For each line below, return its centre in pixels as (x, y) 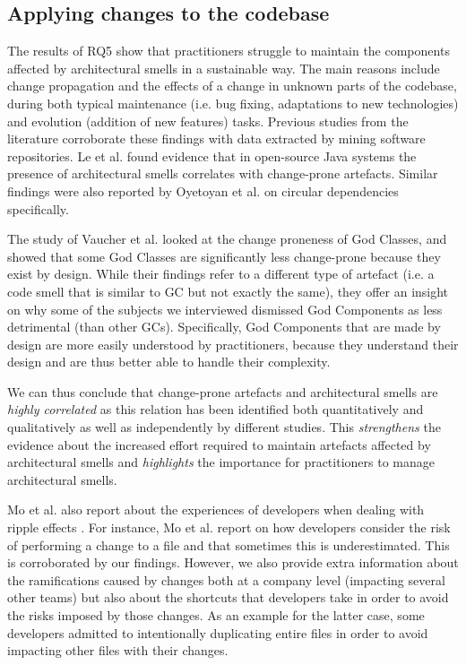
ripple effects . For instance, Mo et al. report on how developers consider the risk (229, 527)
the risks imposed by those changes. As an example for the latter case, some (216, 615)
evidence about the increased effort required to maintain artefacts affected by (219, 444)
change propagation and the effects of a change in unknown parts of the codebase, (232, 86)
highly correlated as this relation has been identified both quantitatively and (216, 409)
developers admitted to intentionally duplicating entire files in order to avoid (218, 632)
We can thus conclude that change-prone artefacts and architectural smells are (223, 391)
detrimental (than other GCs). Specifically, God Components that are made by (224, 327)
